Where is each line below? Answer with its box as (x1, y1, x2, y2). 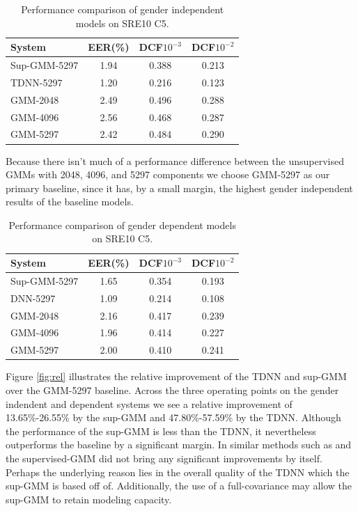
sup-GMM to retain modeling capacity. (6, 492, 172, 506)
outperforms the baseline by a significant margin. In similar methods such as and (6, 437, 352, 452)
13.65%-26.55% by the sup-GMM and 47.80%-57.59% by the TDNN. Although (6, 410, 341, 425)
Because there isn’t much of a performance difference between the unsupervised (6, 153, 344, 168)
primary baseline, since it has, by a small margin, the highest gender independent (6, 180, 353, 195)
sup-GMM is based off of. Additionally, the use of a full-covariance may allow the (6, 478, 352, 493)
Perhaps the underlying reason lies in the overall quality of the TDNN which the (6, 464, 350, 479)
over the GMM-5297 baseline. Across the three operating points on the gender (6, 382, 339, 397)
